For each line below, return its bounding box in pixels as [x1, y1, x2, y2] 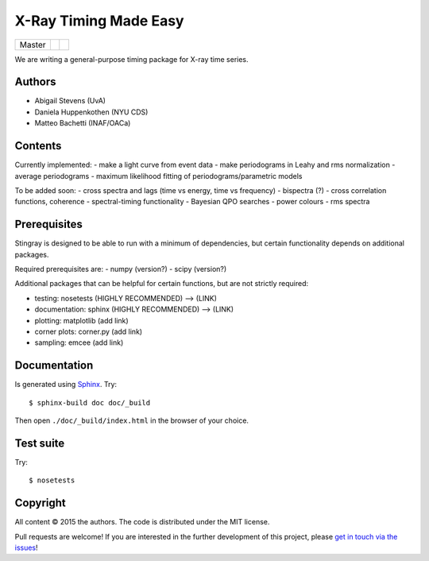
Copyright [14, 497, 67, 510]
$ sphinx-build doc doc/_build [29, 398, 151, 407]
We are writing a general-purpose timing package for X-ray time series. [14, 54, 249, 64]
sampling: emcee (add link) [34, 338, 124, 347]
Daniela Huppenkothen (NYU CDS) [34, 107, 149, 117]
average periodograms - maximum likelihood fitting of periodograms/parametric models [14, 171, 303, 180]
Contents [14, 139, 62, 153]
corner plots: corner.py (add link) [34, 327, 143, 336]
